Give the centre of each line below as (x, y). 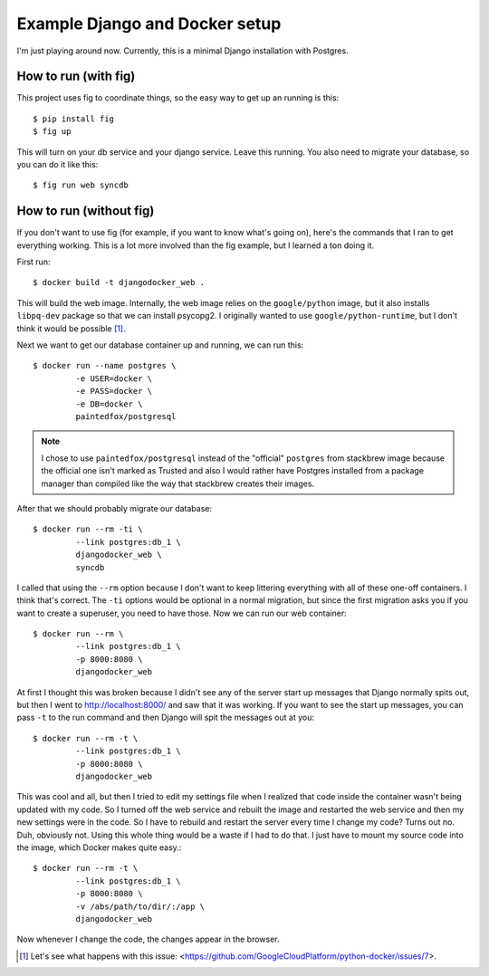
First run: (34, 262)
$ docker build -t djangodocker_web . (119, 282)
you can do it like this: (58, 165)
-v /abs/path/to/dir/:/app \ (140, 906)
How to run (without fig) (86, 211)
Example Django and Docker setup (149, 24)
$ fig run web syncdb (81, 185)
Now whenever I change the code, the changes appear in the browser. (148, 939)
